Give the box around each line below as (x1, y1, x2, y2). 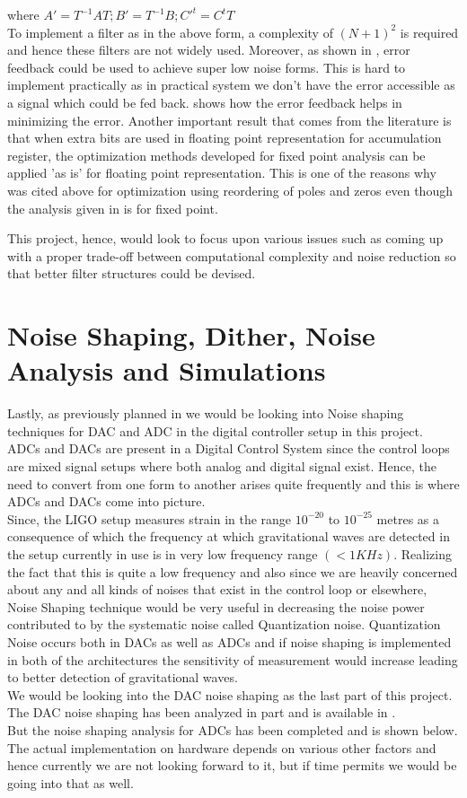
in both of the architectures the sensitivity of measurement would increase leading (7, 650, 458, 669)
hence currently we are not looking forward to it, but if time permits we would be (7, 756, 457, 775)
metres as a (376, 509, 439, 528)
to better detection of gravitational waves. (7, 668, 238, 687)
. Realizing (393, 544, 452, 563)
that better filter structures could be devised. (7, 264, 256, 283)
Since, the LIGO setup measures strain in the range (7, 509, 292, 528)
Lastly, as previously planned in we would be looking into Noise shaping (7, 404, 404, 423)
